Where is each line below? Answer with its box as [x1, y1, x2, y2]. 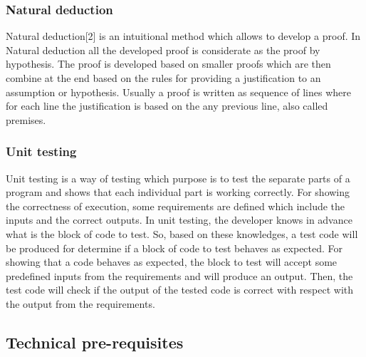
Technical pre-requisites [6, 331, 184, 353]
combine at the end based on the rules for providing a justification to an [6, 71, 321, 85]
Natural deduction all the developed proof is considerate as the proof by [6, 42, 320, 57]
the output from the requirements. [6, 296, 155, 311]
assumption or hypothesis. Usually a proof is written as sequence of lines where [6, 84, 351, 99]
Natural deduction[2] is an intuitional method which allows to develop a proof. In [6, 29, 361, 43]
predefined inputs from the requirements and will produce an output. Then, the [6, 268, 353, 283]
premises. [6, 112, 46, 127]
